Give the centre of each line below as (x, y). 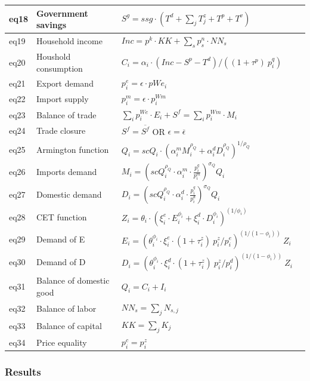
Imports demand (66, 172)
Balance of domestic (73, 280)
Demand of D (61, 262)
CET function (61, 216)
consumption (59, 68)
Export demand (65, 83)
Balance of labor (66, 308)
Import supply (62, 99)
